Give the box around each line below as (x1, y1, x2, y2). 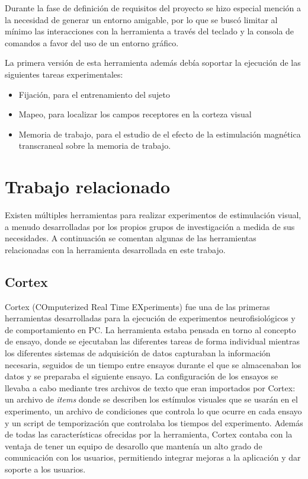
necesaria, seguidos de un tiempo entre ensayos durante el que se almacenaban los (5, 358, 301, 371)
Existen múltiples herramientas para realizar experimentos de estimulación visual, (5, 209, 301, 221)
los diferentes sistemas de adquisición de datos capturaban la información (5, 347, 271, 359)
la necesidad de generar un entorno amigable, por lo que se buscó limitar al (5, 13, 278, 25)
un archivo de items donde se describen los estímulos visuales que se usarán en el (5, 393, 298, 405)
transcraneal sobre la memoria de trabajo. (18, 139, 171, 152)
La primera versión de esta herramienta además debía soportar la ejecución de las (5, 56, 301, 69)
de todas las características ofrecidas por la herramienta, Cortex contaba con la (5, 428, 293, 440)
